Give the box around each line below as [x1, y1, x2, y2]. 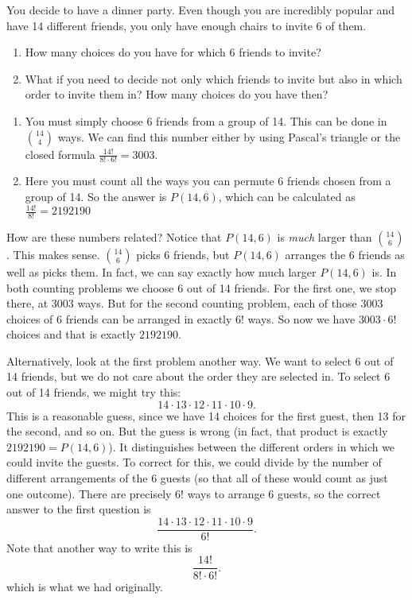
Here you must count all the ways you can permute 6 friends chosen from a [25, 172, 391, 189]
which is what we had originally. [6, 578, 163, 594]
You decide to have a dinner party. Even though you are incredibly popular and [6, 2, 395, 17]
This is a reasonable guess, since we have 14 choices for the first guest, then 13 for [6, 407, 406, 424]
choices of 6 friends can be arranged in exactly [6, 310, 232, 327]
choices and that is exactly [6, 326, 136, 343]
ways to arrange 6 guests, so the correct [187, 485, 381, 501]
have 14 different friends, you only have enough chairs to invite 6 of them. [6, 17, 367, 33]
